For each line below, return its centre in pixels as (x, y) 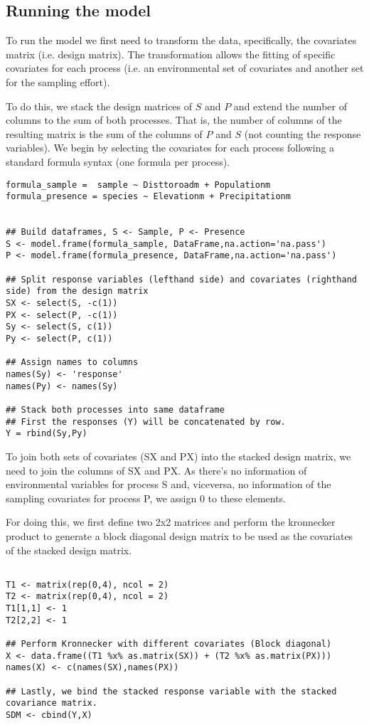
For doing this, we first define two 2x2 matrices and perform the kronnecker (171, 522)
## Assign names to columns (72, 362)
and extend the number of (290, 106)
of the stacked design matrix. (69, 550)
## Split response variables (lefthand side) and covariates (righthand (181, 279)
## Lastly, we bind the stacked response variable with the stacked (171, 691)
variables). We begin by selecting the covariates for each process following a (170, 148)
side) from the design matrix (77, 291)
